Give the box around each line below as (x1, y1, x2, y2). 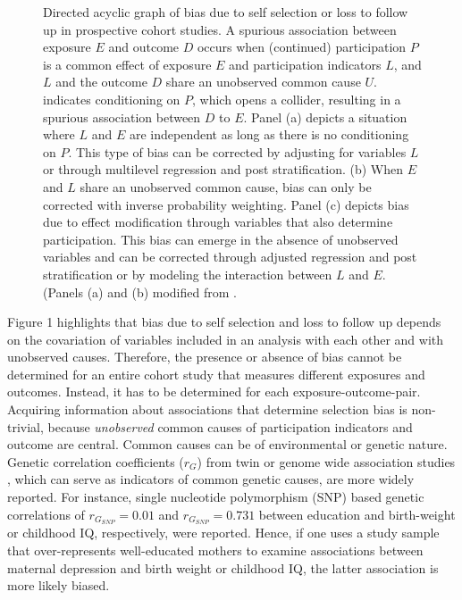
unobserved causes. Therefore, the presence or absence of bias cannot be (7, 347, 402, 366)
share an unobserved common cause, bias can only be (80, 177, 372, 196)
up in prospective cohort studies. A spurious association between (43, 20, 397, 38)
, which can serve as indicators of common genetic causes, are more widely (7, 470, 415, 488)
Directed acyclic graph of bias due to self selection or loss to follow (43, 3, 408, 21)
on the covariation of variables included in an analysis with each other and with (7, 329, 444, 348)
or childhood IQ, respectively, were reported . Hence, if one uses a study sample (7, 523, 440, 542)
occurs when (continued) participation (197, 37, 407, 56)
